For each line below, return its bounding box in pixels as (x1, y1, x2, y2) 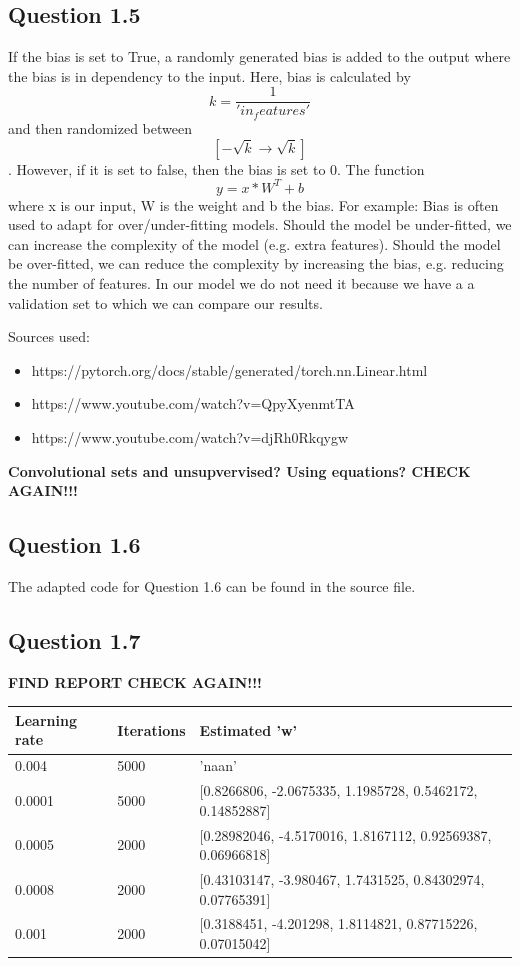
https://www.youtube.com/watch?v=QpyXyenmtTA (31, 393, 355, 414)
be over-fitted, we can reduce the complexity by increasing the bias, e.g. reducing (8, 253, 504, 274)
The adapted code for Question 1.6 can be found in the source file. (8, 575, 416, 596)
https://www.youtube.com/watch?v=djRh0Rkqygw (31, 426, 349, 447)
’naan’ (199, 755, 237, 776)
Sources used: (8, 326, 90, 347)
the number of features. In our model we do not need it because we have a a (8, 272, 475, 293)
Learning (15, 709, 77, 730)
